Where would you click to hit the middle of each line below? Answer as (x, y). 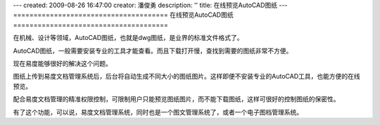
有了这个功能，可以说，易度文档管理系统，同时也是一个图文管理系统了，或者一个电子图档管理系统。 (158, 112)
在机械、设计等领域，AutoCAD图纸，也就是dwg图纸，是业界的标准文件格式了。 (128, 38)
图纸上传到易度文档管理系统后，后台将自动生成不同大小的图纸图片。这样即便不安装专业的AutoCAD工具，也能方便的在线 (186, 77)
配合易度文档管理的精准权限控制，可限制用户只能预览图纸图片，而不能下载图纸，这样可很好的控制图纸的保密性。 (176, 99)
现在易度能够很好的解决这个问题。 (62, 63)
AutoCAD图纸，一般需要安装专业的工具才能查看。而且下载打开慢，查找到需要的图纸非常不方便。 (153, 51)
